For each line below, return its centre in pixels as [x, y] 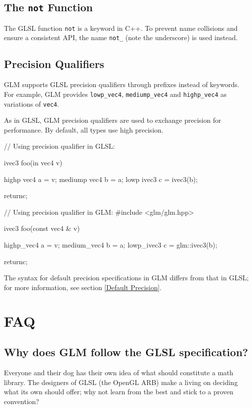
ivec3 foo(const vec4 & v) [42, 228]
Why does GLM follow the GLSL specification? [126, 352]
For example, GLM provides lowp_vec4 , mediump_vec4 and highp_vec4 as [115, 94]
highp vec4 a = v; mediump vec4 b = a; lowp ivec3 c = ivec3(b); [101, 179]
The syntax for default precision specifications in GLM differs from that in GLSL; [126, 278]
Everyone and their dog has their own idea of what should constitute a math [119, 372]
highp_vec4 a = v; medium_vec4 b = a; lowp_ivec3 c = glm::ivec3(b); [111, 244]
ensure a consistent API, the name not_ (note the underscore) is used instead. [121, 37]
